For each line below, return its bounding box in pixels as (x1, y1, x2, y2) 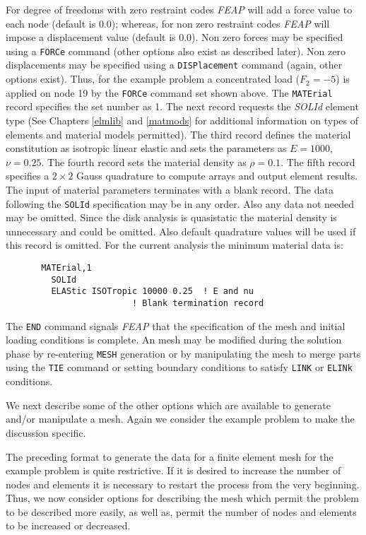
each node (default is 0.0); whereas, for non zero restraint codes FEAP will (6, 16, 330, 30)
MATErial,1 (41, 262, 92, 273)
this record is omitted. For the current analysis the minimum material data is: (6, 237, 343, 252)
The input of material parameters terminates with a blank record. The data (6, 182, 333, 196)
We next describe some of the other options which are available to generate (6, 397, 331, 412)
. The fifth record (281, 154, 355, 169)
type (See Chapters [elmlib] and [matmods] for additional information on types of (6, 112, 358, 127)
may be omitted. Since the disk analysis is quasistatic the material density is (6, 210, 337, 225)
